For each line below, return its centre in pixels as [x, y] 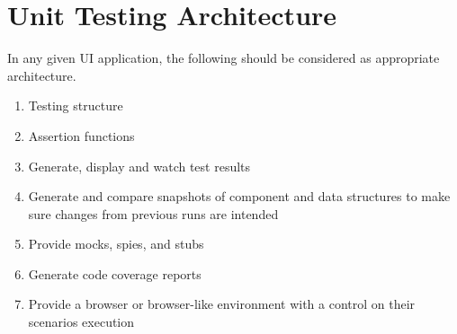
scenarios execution [81, 322]
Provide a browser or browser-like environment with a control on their [222, 304]
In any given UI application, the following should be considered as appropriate [224, 58]
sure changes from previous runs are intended [153, 213]
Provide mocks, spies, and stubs [116, 244]
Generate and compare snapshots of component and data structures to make [239, 196]
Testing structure [76, 105]
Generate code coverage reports [115, 273]
